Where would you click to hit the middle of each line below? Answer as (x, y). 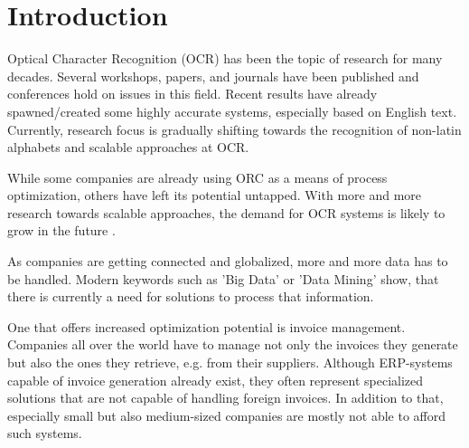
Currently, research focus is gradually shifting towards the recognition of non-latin (234, 129)
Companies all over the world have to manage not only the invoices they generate (233, 344)
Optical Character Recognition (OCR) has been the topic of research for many (225, 58)
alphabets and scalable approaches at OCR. (128, 147)
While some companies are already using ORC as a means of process (197, 177)
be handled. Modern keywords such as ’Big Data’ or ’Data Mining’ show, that (223, 278)
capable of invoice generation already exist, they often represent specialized (216, 380)
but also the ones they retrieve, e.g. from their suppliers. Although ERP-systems (230, 362)
